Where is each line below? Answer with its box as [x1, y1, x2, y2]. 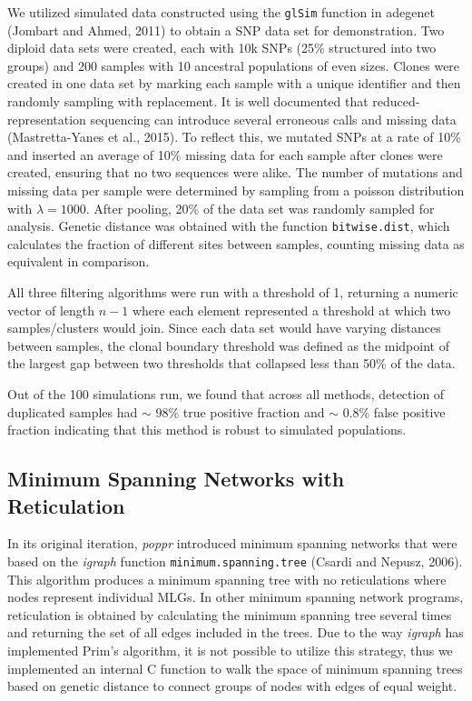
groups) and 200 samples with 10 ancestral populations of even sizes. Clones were [7, 55, 460, 75]
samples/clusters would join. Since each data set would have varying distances [7, 318, 441, 337]
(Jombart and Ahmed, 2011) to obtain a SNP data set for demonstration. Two [7, 20, 445, 39]
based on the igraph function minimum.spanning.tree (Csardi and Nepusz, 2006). [7, 551, 463, 570]
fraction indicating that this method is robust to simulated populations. [7, 420, 407, 439]
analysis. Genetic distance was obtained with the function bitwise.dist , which [7, 216, 450, 235]
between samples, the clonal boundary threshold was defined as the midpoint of [7, 335, 449, 355]
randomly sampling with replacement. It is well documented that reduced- [7, 92, 420, 111]
